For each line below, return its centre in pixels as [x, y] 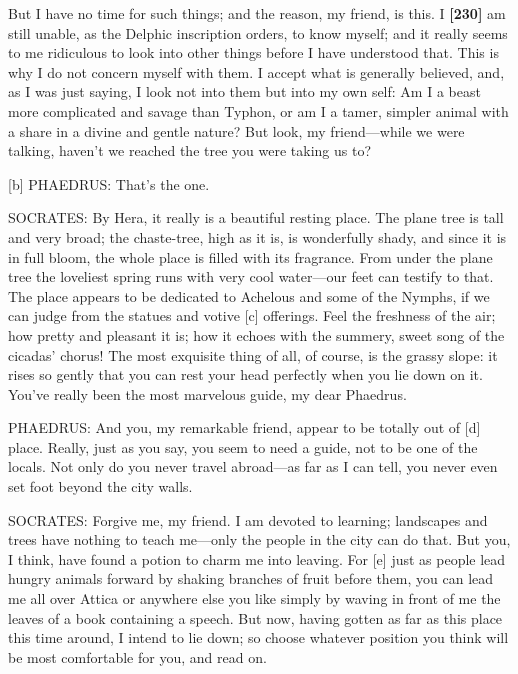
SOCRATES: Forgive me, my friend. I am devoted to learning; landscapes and [248, 519]
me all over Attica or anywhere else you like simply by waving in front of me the [254, 598]
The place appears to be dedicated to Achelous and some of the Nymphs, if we [249, 295]
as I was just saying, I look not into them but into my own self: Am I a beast [244, 91]
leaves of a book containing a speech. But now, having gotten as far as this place [255, 617]
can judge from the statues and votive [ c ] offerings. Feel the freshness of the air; [252, 315]
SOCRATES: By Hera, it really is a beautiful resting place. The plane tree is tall [256, 217]
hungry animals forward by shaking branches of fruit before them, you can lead [251, 578]
